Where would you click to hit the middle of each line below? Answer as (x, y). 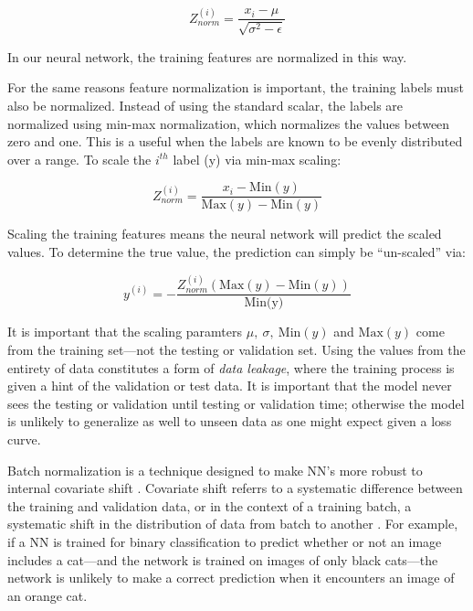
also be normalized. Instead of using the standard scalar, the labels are (205, 105)
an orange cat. (47, 595)
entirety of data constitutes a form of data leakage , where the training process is (231, 367)
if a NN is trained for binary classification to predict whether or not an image (225, 541)
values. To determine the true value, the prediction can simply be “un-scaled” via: (236, 251)
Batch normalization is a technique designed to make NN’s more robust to (215, 470)
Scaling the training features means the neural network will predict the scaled (225, 234)
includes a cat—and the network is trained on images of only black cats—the (223, 559)
